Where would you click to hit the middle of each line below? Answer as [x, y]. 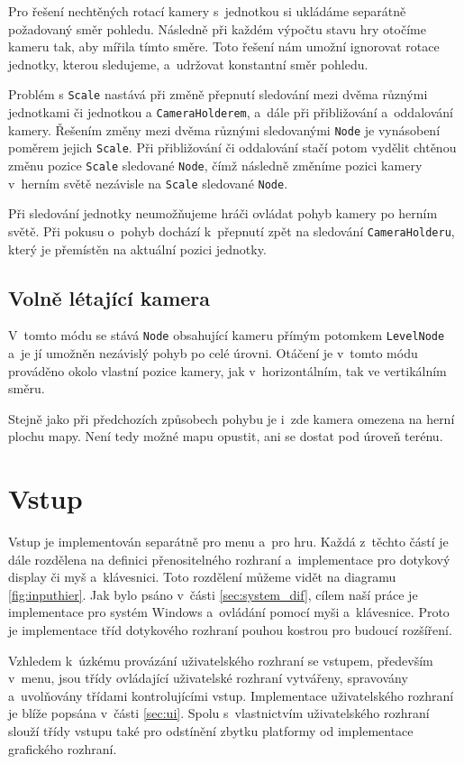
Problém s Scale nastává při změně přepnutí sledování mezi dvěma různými [218, 94]
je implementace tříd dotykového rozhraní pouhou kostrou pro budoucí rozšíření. [230, 630]
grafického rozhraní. [63, 748]
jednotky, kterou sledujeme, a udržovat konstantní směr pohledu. [188, 64]
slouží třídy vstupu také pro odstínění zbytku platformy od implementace [211, 731]
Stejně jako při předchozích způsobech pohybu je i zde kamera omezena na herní [232, 418]
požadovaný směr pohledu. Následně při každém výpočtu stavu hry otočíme [217, 28]
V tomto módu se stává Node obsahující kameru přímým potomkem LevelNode [227, 335]
